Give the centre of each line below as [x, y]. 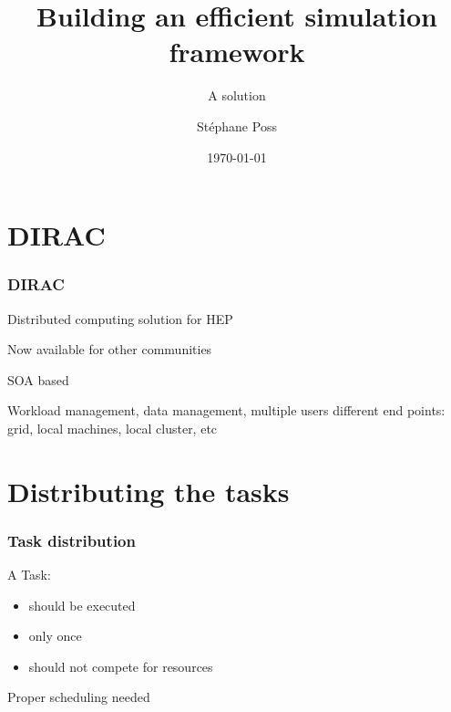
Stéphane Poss [237, 126]
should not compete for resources [121, 666]
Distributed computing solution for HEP [120, 318]
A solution [237, 95]
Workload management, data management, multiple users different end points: [226, 410]
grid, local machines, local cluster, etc [113, 428]
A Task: [29, 575]
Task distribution [72, 540]
